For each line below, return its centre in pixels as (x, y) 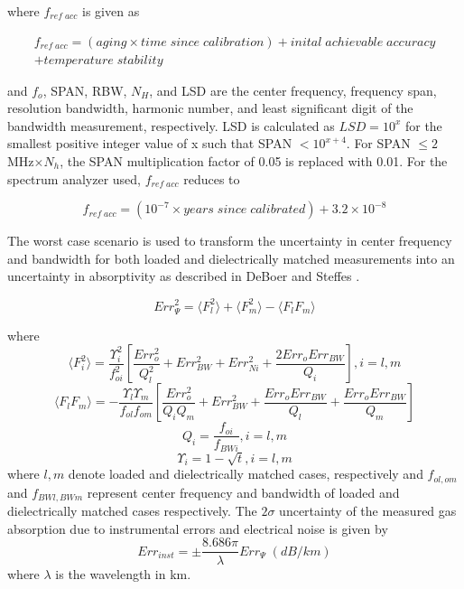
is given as (111, 11)
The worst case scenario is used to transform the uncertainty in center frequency (230, 241)
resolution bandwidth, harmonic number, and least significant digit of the (210, 108)
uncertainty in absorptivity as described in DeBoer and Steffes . (184, 276)
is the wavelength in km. (123, 573)
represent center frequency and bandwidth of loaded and (243, 492)
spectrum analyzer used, (74, 178)
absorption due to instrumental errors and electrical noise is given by (198, 528)
